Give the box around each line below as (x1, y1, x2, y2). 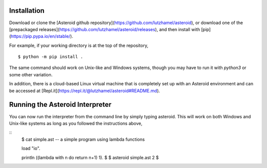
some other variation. (9, 71, 53, 77)
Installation (9, 6, 44, 15)
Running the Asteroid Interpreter (9, 101, 112, 109)
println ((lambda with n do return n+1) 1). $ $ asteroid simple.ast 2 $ (21, 154, 159, 160)
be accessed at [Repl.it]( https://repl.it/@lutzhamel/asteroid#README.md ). (9, 88, 160, 94)
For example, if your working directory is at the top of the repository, (9, 42, 148, 48)
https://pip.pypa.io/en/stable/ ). (10, 34, 74, 39)
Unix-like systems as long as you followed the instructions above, (9, 120, 143, 126)
